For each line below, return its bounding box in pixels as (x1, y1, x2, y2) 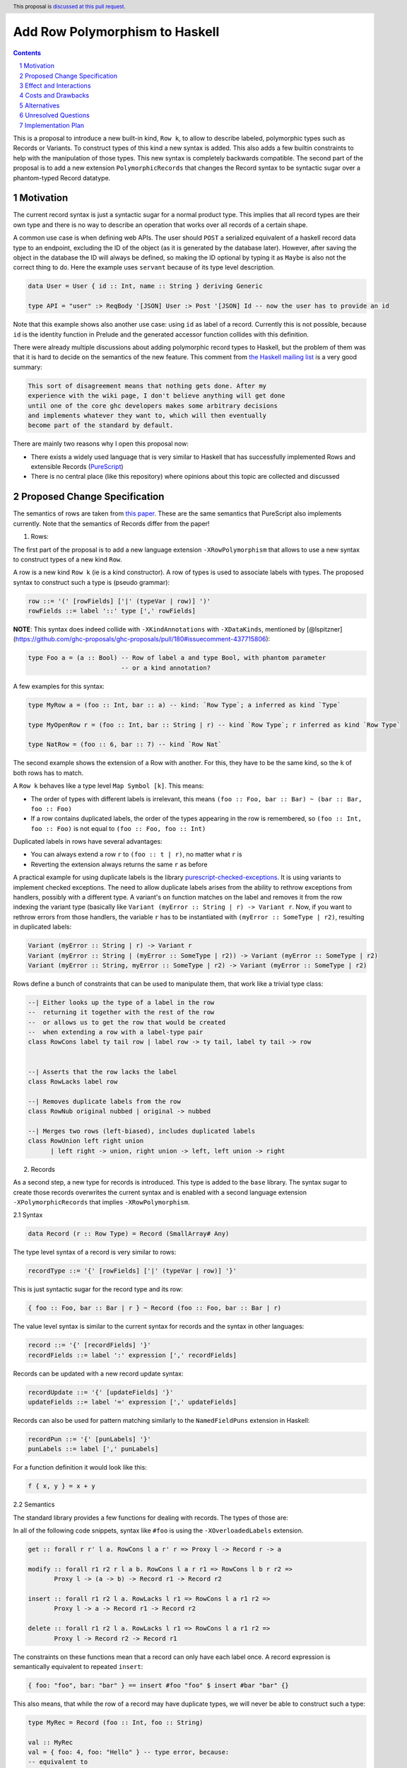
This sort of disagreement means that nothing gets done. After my (28, 382, 267, 390)
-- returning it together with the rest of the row (28, 1008, 215, 1016)
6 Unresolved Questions (19, 111, 90, 120)
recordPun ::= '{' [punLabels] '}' (28, 1435, 151, 1443)
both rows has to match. (13, 768, 84, 777)
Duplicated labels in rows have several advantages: (13, 837, 163, 846)
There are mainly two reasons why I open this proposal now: (13, 439, 189, 448)
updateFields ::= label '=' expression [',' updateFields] (28, 1397, 237, 1406)
